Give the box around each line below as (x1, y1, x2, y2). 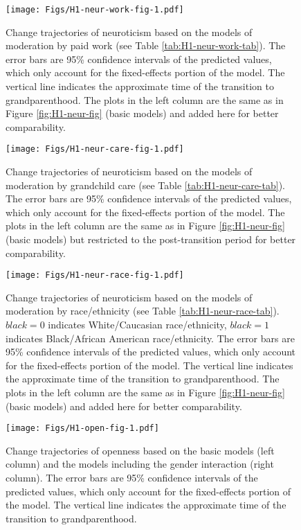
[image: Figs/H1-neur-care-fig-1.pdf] (6, 144, 184, 154)
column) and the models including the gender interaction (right (6, 457, 274, 471)
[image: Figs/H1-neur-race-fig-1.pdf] (6, 270, 184, 281)
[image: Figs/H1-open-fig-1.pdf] (6, 423, 159, 434)
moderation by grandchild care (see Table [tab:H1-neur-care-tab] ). (6, 177, 285, 192)
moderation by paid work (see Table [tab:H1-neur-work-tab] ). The (6, 38, 286, 53)
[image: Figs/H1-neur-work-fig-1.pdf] (6, 5, 184, 15)
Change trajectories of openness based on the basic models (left (6, 443, 275, 457)
